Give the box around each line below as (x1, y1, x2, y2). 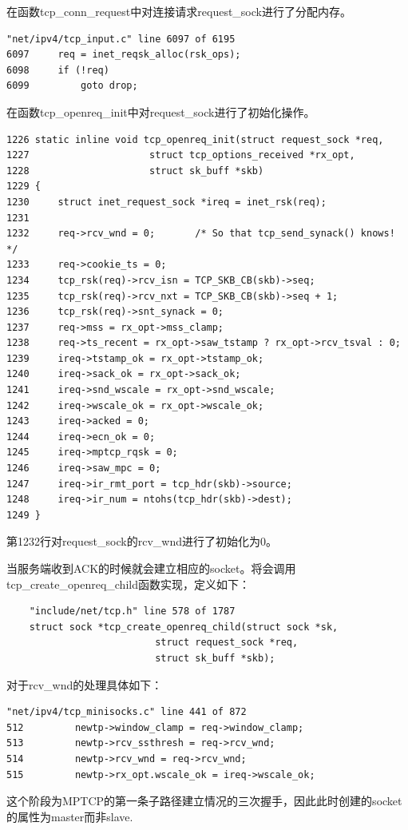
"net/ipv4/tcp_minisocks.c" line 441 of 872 (6, 706, 247, 718)
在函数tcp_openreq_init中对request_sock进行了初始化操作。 (6, 103, 315, 120)
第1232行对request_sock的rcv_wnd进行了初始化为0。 (6, 533, 277, 550)
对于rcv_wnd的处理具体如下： (6, 676, 163, 693)
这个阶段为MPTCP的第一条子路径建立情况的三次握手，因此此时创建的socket (6, 792, 402, 809)
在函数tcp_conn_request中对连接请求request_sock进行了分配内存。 (6, 3, 351, 19)
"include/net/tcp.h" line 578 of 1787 (29, 606, 236, 618)
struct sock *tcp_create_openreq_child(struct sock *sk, (29, 621, 339, 633)
